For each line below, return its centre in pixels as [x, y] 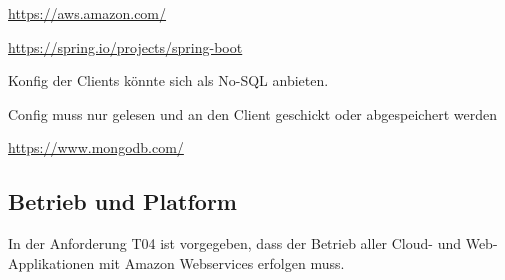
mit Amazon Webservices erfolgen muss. [222, 262]
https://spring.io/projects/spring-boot [125, 46]
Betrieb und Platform [122, 201]
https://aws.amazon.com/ [87, 13]
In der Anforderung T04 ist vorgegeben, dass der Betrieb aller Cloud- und [234, 243]
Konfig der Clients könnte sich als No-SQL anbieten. [168, 80]
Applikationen [51, 262]
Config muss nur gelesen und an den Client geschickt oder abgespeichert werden [252, 113]
